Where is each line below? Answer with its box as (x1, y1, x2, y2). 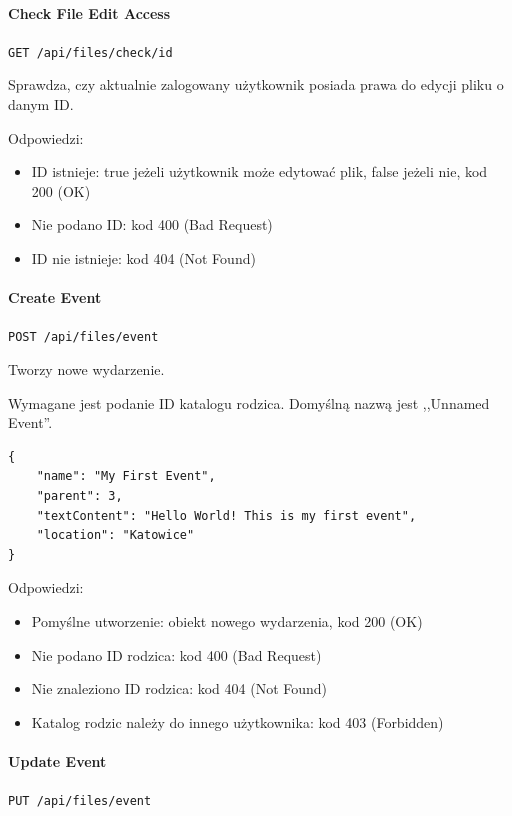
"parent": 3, (36, 489, 123, 504)
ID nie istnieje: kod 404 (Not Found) (31, 248, 256, 269)
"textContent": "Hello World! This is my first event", (36, 508, 417, 523)
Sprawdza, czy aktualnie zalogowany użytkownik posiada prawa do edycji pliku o (8, 74, 504, 95)
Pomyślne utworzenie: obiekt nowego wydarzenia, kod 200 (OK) (31, 611, 423, 631)
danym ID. (8, 94, 74, 115)
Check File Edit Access (8, 2, 171, 23)
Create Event (8, 287, 102, 308)
